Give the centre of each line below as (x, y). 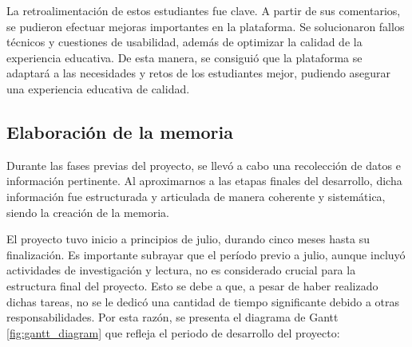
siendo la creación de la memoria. (88, 212)
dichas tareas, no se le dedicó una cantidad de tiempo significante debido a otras (203, 301)
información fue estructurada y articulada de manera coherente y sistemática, (196, 196)
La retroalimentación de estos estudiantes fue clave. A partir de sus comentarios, (204, 10)
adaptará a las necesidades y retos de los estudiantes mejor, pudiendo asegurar (199, 73)
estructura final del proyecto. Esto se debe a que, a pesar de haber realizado (192, 285)
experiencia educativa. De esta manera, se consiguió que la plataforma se (184, 57)
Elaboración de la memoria (120, 131)
